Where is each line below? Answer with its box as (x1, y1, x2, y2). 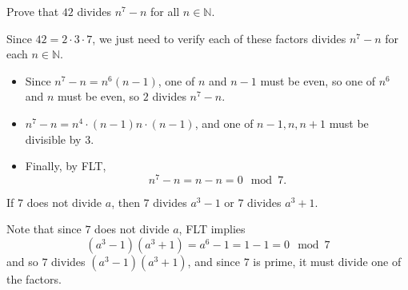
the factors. (6, 271, 62, 288)
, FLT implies (178, 220, 246, 237)
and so (6, 253, 38, 270)
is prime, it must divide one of (253, 253, 402, 270)
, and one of (194, 114, 254, 131)
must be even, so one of (260, 72, 376, 89)
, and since (187, 253, 241, 270)
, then (111, 193, 140, 210)
